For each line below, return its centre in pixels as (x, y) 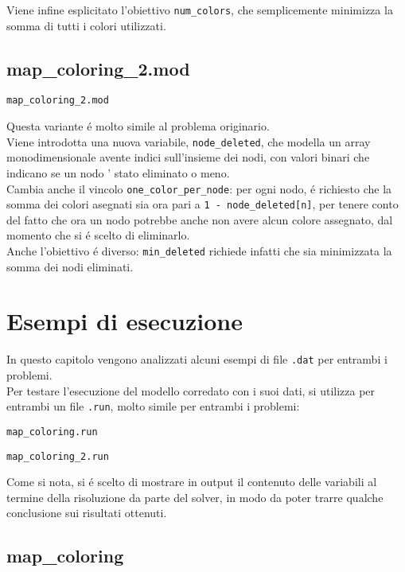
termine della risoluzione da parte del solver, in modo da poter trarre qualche (195, 497)
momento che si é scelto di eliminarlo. (98, 235)
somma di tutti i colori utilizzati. (86, 25)
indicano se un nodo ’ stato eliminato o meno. (118, 172)
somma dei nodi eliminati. (70, 266)
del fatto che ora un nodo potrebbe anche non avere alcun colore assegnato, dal (200, 219)
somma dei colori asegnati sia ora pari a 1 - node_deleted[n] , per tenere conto (202, 204)
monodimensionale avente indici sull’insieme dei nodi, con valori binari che (188, 157)
